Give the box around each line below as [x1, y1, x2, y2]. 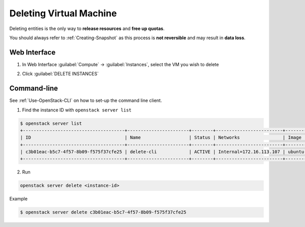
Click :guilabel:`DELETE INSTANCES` [22, 71, 99, 77]
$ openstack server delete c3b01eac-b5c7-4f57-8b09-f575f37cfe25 [20, 209, 187, 215]
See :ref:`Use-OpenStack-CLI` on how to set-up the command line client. [9, 97, 162, 104]
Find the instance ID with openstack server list [22, 107, 132, 113]
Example [9, 196, 28, 202]
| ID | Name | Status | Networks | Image [20, 135, 302, 140]
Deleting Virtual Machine [9, 8, 117, 19]
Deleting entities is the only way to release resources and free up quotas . [9, 25, 165, 32]
